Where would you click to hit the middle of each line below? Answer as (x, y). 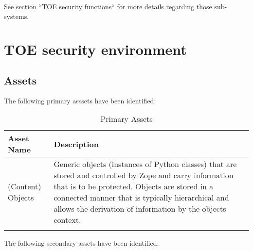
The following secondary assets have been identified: (81, 243)
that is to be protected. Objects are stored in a (134, 186)
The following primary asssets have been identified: (80, 100)
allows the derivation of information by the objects (140, 209)
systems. (17, 16)
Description (76, 144)
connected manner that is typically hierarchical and (141, 198)
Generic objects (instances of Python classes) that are (145, 164)
